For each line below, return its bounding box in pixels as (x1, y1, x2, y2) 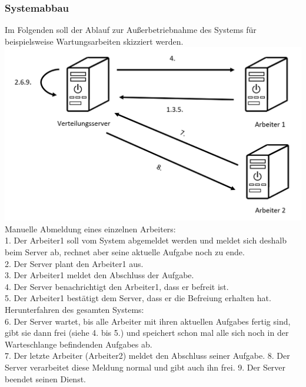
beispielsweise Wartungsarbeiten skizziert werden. (5, 35, 184, 47)
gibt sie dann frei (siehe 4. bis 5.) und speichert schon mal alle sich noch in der (5, 326, 289, 339)
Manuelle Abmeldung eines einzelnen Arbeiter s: (5, 222, 176, 235)
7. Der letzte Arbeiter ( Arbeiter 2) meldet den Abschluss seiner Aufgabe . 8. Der (5, 349, 290, 362)
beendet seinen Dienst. (5, 372, 87, 385)
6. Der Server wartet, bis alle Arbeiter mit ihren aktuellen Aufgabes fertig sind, (5, 315, 291, 327)
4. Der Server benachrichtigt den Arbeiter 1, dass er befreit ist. (5, 280, 229, 292)
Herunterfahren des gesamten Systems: (5, 303, 144, 315)
